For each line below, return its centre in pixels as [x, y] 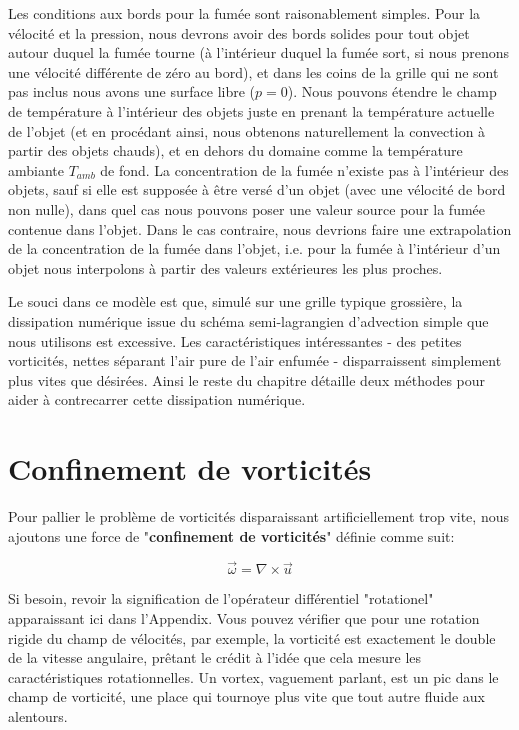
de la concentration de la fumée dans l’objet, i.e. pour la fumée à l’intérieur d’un [254, 248]
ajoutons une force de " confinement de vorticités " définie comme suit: [231, 535]
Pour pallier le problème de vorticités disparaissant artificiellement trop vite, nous [258, 516]
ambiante [36, 169]
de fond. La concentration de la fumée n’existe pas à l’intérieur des [304, 169]
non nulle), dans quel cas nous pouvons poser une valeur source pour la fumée [247, 208]
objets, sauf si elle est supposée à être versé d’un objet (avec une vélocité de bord [257, 189]
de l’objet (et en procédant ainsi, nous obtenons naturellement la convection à [247, 130]
